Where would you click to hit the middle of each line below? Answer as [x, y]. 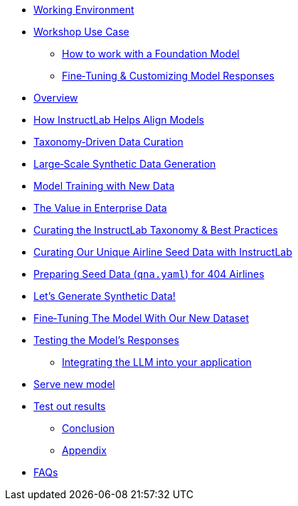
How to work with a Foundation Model [151, 54]
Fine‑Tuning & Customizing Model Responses [168, 76]
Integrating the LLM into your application [157, 362]
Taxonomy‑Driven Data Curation [108, 142]
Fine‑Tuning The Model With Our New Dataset [141, 318]
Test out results [70, 406]
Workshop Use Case [81, 32]
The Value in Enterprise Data [100, 208]
